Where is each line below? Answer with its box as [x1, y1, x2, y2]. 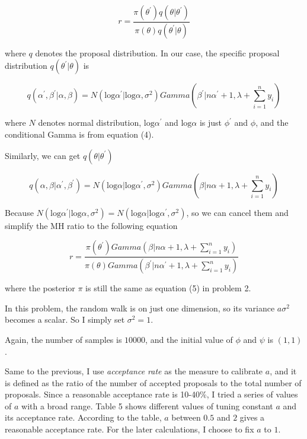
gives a [239, 411, 265, 424]
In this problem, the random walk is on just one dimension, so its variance [5, 301, 275, 314]
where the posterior [5, 282, 75, 294]
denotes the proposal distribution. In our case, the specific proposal [35, 46, 280, 59]
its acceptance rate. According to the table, [5, 411, 162, 424]
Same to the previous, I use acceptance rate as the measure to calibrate [5, 365, 263, 377]
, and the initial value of [145, 333, 233, 345]
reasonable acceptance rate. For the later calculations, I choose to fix [5, 423, 254, 435]
